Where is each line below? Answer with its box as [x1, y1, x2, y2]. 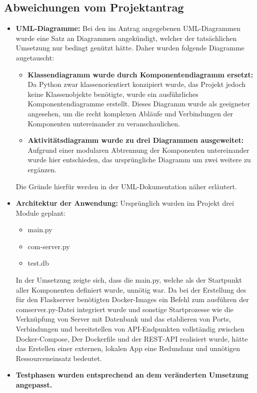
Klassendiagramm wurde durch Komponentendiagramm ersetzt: [27, 69, 253, 79]
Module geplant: [15, 207, 65, 218]
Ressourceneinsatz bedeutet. [15, 353, 102, 363]
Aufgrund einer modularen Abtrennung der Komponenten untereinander [27, 144, 249, 155]
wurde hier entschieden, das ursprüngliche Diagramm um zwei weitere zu [27, 154, 251, 165]
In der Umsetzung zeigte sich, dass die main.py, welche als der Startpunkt [15, 275, 242, 285]
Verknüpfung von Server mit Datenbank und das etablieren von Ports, [15, 314, 231, 324]
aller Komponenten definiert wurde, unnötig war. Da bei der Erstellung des [15, 284, 246, 295]
